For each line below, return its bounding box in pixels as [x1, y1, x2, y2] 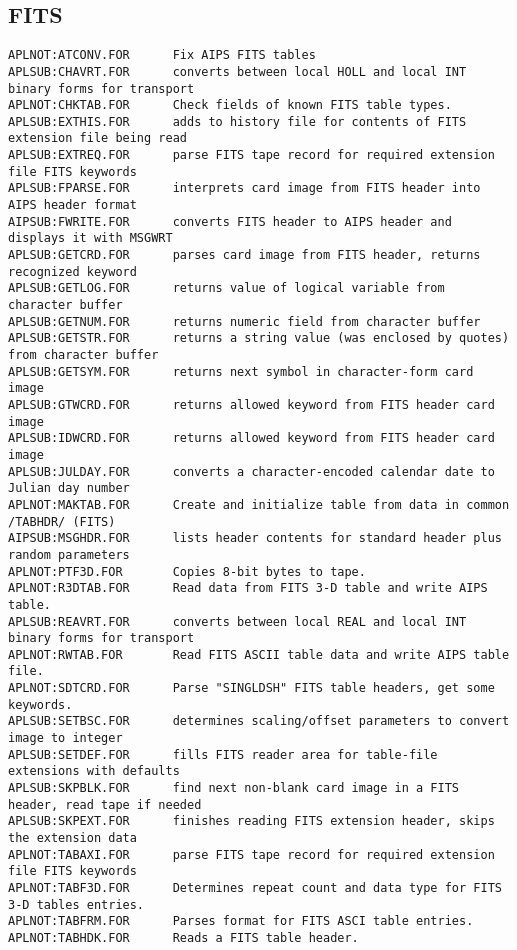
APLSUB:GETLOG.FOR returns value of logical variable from [8, 281, 445, 296]
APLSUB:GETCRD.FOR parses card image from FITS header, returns [8, 248, 481, 263]
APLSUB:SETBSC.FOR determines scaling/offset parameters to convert [8, 714, 510, 729]
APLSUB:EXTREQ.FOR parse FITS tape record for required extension [8, 148, 495, 163]
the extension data [8, 831, 137, 846]
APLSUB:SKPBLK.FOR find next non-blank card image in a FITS [8, 781, 460, 796]
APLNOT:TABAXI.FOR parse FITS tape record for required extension [8, 847, 495, 862]
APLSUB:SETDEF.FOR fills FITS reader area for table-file [8, 747, 438, 762]
